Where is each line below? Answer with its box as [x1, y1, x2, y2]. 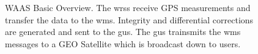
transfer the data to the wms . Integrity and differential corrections [5, 13, 254, 26]
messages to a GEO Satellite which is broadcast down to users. [5, 37, 241, 50]
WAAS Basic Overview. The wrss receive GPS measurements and [5, 1, 251, 13]
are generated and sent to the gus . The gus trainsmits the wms [5, 25, 241, 38]
